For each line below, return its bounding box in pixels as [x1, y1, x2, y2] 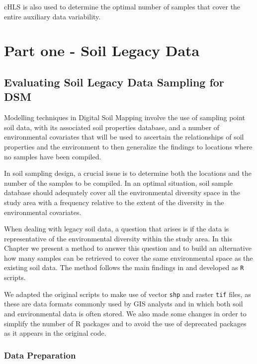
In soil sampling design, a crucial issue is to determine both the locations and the [4, 168, 252, 178]
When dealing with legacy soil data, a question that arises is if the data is [4, 223, 229, 234]
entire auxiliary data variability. [4, 11, 101, 21]
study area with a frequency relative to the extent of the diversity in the [4, 197, 224, 207]
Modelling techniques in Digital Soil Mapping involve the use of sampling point [4, 112, 246, 123]
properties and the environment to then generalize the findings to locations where [4, 141, 253, 151]
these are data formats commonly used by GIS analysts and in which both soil [4, 298, 243, 309]
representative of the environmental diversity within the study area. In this [4, 233, 233, 243]
